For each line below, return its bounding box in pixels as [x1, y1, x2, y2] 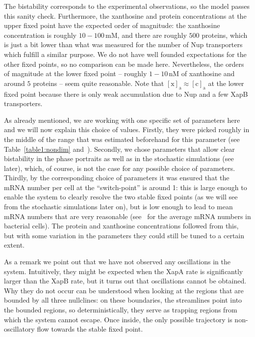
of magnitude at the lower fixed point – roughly [4, 68, 147, 79]
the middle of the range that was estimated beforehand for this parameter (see [4, 134, 240, 144]
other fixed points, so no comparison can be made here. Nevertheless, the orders [4, 58, 244, 69]
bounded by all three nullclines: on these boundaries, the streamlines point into [4, 295, 242, 305]
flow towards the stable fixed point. [37, 324, 143, 334]
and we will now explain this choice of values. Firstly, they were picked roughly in [4, 124, 250, 135]
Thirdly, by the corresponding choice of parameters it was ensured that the [4, 172, 229, 183]
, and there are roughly [117, 29, 187, 40]
